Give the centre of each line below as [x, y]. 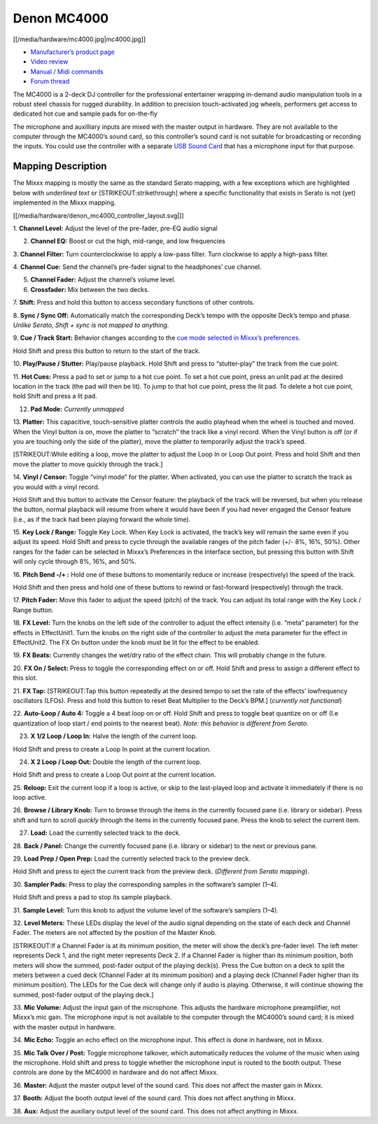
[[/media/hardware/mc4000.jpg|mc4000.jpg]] [79, 39]
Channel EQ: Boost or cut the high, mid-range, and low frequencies [128, 241]
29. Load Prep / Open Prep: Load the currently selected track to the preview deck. [132, 859]
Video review [49, 62]
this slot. [25, 678]
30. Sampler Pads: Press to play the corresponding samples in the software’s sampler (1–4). [146, 884]
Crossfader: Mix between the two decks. [90, 289]
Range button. [33, 610]
